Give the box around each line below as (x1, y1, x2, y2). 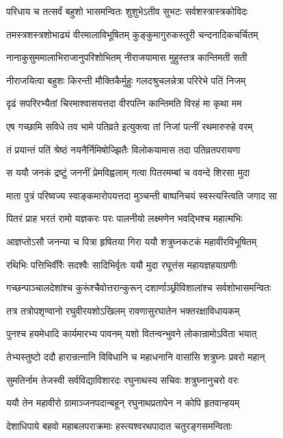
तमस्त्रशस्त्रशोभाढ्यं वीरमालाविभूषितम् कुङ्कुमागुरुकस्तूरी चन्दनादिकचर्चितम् (6, 27, 258, 41)
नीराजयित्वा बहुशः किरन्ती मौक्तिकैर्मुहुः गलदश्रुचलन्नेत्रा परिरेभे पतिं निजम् (6, 73, 246, 87)
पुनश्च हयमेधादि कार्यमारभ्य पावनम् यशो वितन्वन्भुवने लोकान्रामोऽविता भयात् (6, 326, 257, 341)
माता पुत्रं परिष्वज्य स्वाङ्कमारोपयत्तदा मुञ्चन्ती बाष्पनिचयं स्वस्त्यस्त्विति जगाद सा (6, 188, 278, 202)
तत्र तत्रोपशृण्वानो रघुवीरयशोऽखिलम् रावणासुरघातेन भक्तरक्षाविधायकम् (6, 303, 240, 317)
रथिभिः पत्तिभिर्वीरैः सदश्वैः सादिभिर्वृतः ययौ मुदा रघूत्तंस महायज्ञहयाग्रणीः (6, 257, 238, 271)
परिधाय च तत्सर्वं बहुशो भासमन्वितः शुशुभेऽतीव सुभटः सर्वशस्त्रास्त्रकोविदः (6, 4, 248, 18)
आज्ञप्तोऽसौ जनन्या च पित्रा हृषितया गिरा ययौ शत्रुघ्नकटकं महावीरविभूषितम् (6, 234, 257, 248)
